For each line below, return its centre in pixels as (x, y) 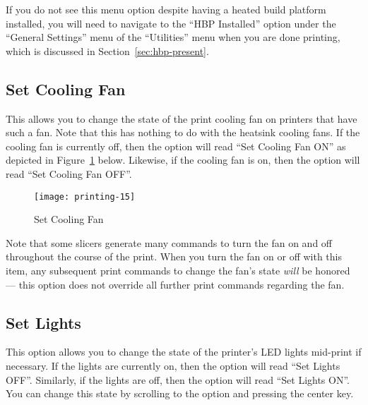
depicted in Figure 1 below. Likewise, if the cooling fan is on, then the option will (183, 160)
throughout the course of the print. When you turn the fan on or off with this (174, 256)
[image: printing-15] (85, 197)
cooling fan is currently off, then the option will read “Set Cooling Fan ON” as (176, 146)
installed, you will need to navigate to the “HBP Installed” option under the (171, 23)
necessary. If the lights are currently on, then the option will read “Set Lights (173, 365)
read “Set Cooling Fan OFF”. (69, 173)
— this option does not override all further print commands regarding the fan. (175, 284)
